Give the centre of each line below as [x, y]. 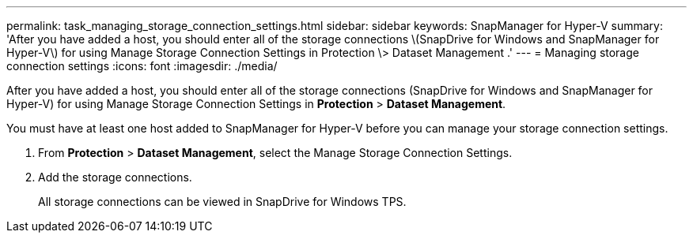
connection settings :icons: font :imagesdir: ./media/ [142, 66]
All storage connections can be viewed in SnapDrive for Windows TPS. [222, 202]
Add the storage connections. [115, 177]
